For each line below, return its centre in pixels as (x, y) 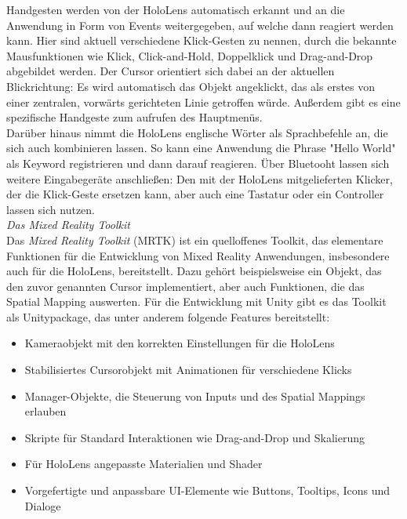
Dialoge (43, 505)
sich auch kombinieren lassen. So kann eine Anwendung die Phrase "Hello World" (201, 148)
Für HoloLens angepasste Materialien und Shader (144, 464)
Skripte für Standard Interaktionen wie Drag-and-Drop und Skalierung (195, 437)
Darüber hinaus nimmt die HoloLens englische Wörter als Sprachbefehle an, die (197, 132)
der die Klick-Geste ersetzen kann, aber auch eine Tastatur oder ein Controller (195, 194)
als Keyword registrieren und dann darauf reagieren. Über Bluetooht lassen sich (198, 163)
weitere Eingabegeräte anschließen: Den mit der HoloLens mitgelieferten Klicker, (200, 178)
